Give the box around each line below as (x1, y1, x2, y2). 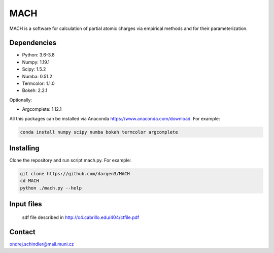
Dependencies (9, 39, 57, 47)
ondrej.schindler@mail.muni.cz (9, 241, 74, 247)
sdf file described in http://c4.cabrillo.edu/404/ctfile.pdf (22, 214, 140, 220)
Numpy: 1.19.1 (22, 59, 50, 65)
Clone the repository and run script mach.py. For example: (9, 157, 131, 164)
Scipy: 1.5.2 (22, 66, 46, 72)
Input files (9, 200, 43, 208)
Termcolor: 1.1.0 (22, 80, 55, 86)
